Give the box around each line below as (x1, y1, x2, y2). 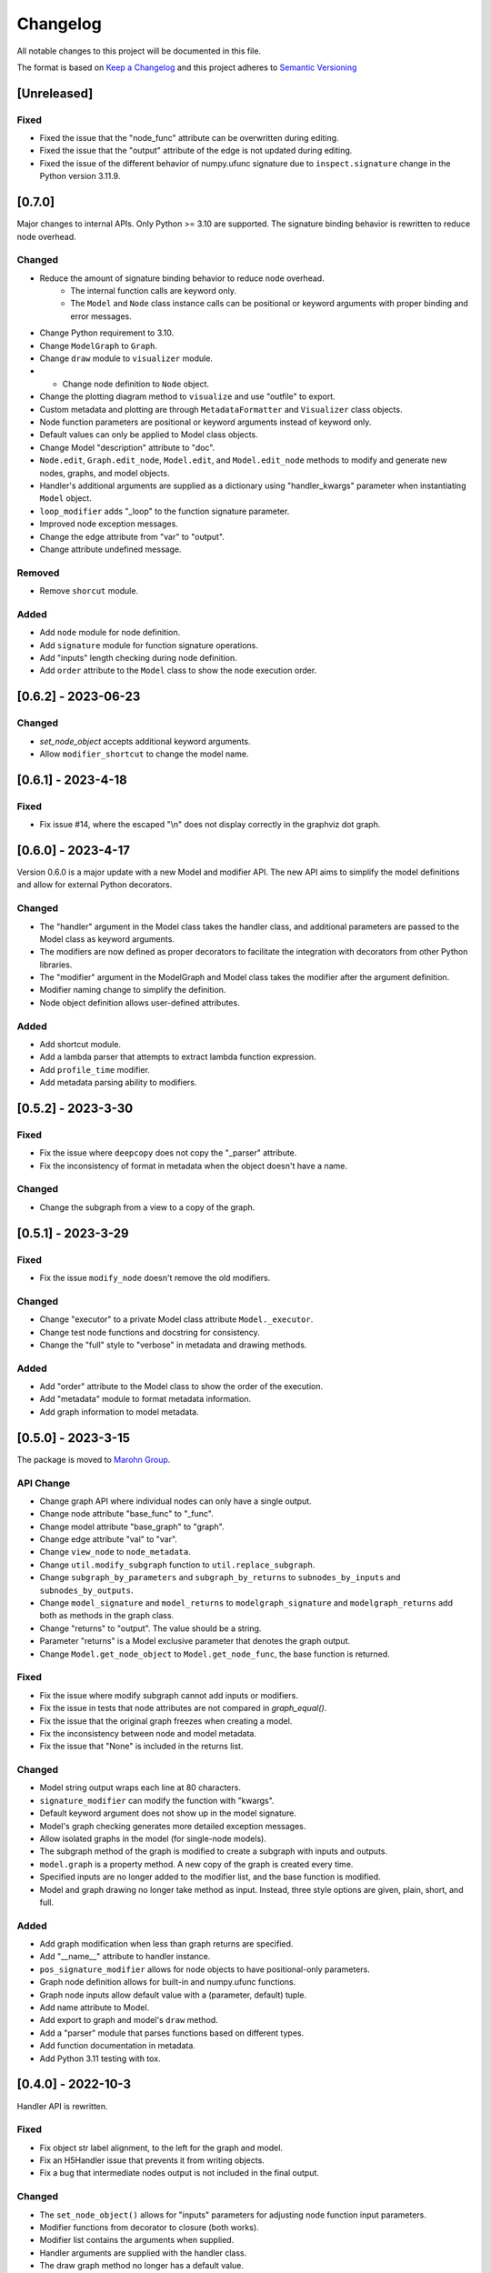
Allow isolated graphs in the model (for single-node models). (39, 1833, 267, 1844)
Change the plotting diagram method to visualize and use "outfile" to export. (39, 391, 336, 402)
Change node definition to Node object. (62, 378, 209, 389)
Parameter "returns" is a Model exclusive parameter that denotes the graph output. (39, 1636, 350, 1647)
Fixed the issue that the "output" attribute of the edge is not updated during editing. (39, 145, 353, 156)
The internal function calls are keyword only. (70, 285, 236, 296)
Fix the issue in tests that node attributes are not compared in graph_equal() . (39, 1703, 327, 1714)
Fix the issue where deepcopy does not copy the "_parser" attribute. (39, 1147, 297, 1158)
